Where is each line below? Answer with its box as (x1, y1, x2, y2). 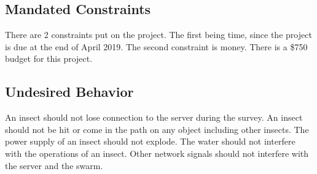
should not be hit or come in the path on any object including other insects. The (5, 123, 309, 135)
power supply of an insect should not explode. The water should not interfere (5, 135, 295, 148)
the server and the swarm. (5, 159, 103, 172)
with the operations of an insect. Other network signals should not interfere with (5, 146, 309, 159)
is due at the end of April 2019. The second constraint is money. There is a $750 (5, 40, 308, 53)
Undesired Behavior (5, 82, 134, 101)
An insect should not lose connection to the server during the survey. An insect (5, 111, 303, 124)
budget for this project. (5, 52, 93, 65)
